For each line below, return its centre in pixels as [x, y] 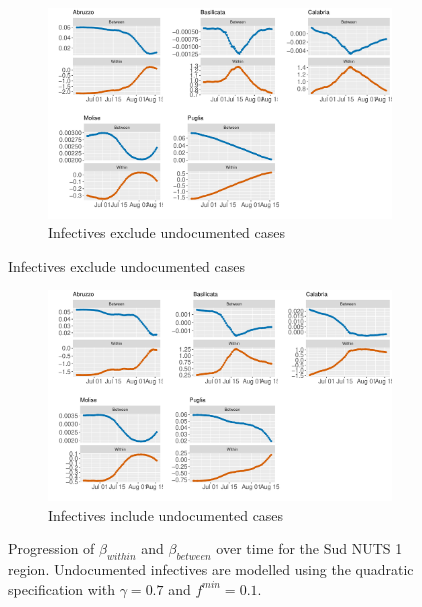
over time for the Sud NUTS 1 [309, 548]
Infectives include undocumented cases [166, 514]
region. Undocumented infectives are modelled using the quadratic [211, 569]
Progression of [51, 548]
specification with [62, 588]
